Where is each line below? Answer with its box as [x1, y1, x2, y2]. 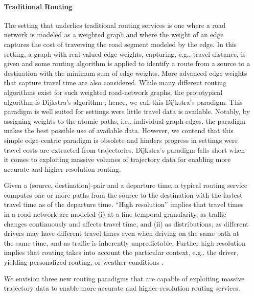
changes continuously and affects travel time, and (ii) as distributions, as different [4, 218, 249, 228]
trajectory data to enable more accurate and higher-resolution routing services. [4, 283, 240, 293]
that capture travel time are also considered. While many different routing [4, 77, 227, 88]
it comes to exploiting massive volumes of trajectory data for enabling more [4, 154, 231, 164]
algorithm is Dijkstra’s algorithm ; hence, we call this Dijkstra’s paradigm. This [4, 96, 243, 107]
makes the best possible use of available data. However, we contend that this [4, 125, 233, 136]
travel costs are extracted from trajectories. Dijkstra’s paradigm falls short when [4, 144, 245, 155]
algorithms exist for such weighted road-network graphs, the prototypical [4, 87, 223, 97]
